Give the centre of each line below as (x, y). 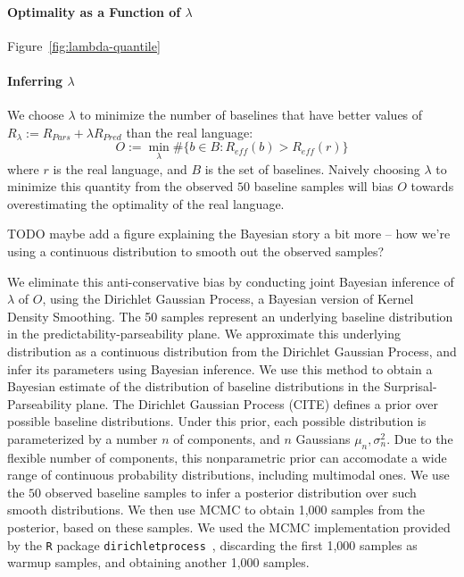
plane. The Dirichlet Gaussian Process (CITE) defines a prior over (257, 403)
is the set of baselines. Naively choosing (312, 168)
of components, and (227, 438)
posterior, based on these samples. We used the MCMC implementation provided (229, 527)
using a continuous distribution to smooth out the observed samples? (196, 251)
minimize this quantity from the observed (120, 186)
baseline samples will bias (323, 186)
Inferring (35, 80)
